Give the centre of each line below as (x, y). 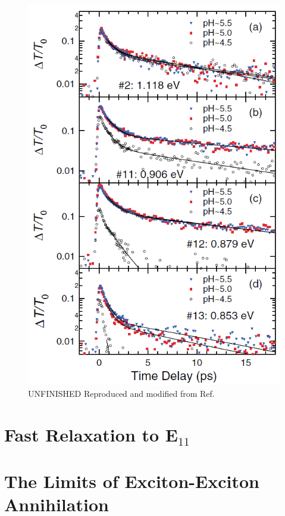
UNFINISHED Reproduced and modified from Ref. (121, 393)
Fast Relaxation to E (91, 434)
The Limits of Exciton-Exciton (132, 481)
